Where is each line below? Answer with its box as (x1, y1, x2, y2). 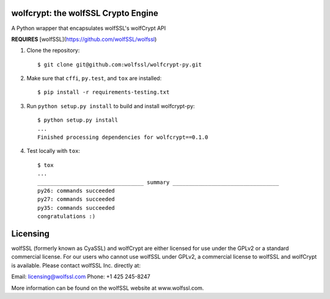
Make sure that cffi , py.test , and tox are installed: (26, 75, 162, 82)
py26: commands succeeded (37, 187, 116, 194)
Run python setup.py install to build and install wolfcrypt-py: (26, 102, 195, 109)
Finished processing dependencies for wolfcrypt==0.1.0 (37, 134, 208, 141)
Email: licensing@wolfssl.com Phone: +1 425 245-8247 (11, 273, 151, 281)
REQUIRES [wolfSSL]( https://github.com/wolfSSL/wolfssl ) (11, 35, 157, 43)
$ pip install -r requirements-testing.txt (37, 89, 170, 96)
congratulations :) (37, 213, 96, 220)
